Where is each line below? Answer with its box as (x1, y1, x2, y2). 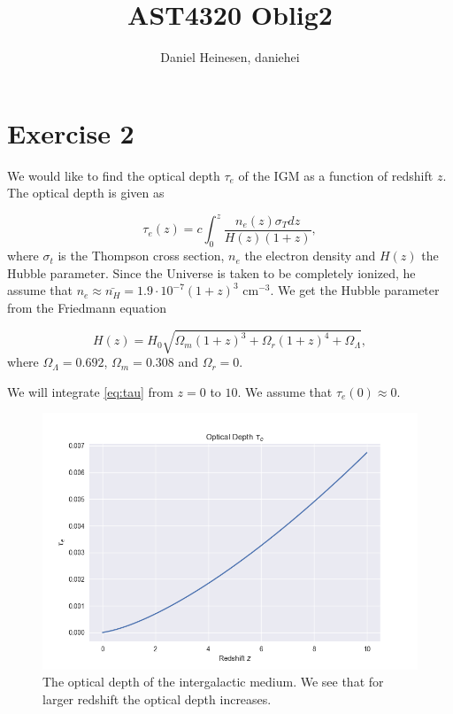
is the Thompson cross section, (58, 246, 225, 265)
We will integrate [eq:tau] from (7, 382, 173, 400)
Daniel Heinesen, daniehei (160, 48, 300, 66)
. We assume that (237, 382, 333, 400)
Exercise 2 (7, 114, 134, 151)
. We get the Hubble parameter (270, 281, 440, 299)
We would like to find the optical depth (7, 166, 220, 184)
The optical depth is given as (7, 183, 165, 202)
